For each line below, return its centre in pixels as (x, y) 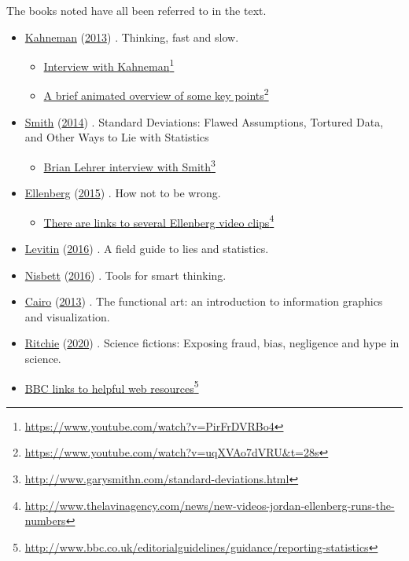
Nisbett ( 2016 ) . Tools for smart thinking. (125, 275)
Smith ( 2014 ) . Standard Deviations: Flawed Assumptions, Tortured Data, (204, 121)
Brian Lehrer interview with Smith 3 (129, 165)
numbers (45, 521)
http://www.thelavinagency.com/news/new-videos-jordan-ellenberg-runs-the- (210, 505)
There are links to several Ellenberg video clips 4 (159, 221)
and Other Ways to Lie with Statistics (117, 137)
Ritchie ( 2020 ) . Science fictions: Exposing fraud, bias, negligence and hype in (212, 343)
